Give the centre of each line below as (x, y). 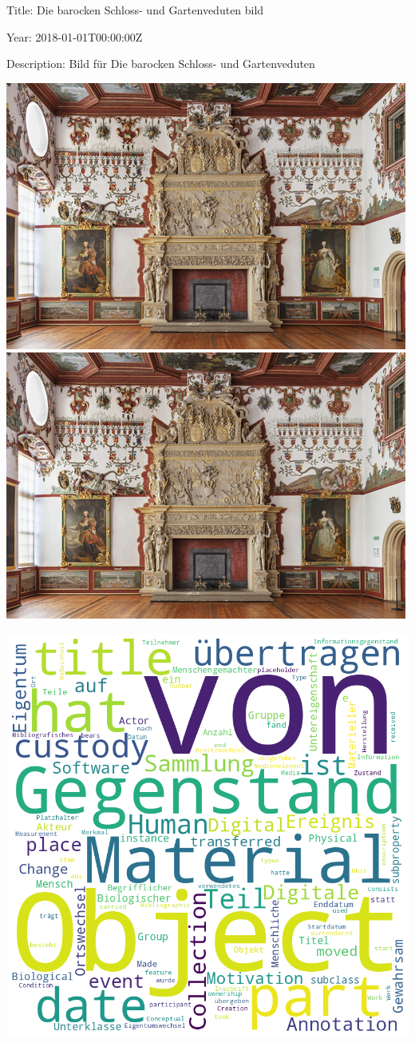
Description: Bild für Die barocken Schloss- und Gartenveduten (161, 64)
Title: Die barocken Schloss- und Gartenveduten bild (135, 10)
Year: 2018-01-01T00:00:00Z (75, 36)
